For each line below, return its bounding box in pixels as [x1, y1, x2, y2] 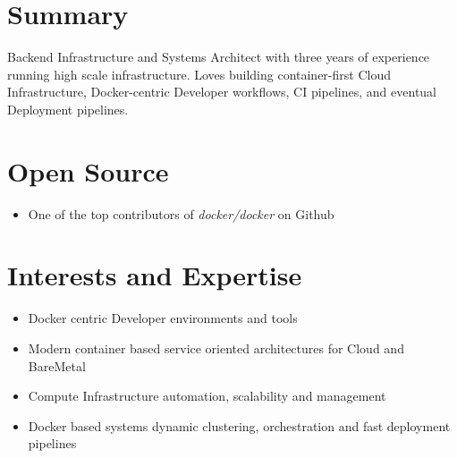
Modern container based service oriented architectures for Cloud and [28, 338, 404, 357]
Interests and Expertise [7, 257, 302, 293]
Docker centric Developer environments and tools [28, 309, 298, 327]
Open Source [7, 152, 169, 189]
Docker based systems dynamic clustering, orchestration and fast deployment [28, 416, 451, 435]
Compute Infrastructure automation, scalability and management [28, 386, 386, 405]
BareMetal [28, 356, 86, 375]
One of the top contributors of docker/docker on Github [28, 204, 334, 223]
